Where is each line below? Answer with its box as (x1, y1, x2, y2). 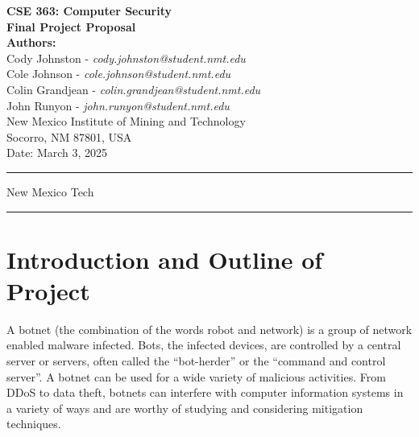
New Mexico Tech (6, 183, 94, 200)
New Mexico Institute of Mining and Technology (6, 113, 246, 130)
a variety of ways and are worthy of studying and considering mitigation (6, 399, 363, 416)
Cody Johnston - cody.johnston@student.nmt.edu (6, 49, 246, 66)
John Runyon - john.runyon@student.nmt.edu (6, 97, 230, 113)
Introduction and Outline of (6, 242, 323, 275)
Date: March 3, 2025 (6, 144, 108, 161)
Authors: (6, 34, 56, 51)
